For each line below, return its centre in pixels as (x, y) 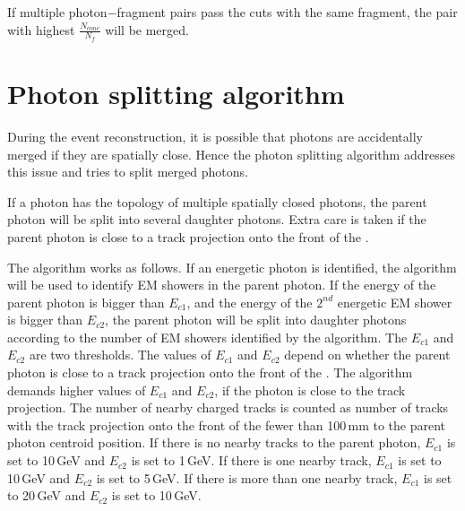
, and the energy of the (250, 302)
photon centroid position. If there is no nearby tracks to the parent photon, (214, 442)
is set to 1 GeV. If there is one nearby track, (251, 460)
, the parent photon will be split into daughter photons (256, 320)
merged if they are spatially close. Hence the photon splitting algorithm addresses (231, 154)
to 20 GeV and (47, 495)
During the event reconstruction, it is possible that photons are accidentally (215, 136)
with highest (41, 29)
